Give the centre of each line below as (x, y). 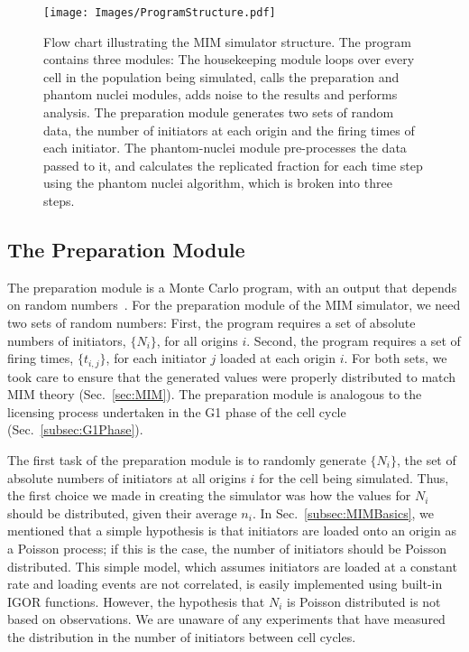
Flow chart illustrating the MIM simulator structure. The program (227, 41)
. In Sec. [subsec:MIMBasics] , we (343, 512)
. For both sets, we (395, 358)
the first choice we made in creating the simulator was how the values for (209, 495)
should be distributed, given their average (122, 512)
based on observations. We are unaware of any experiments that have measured (226, 619)
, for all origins (197, 340)
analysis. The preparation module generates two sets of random (219, 112)
